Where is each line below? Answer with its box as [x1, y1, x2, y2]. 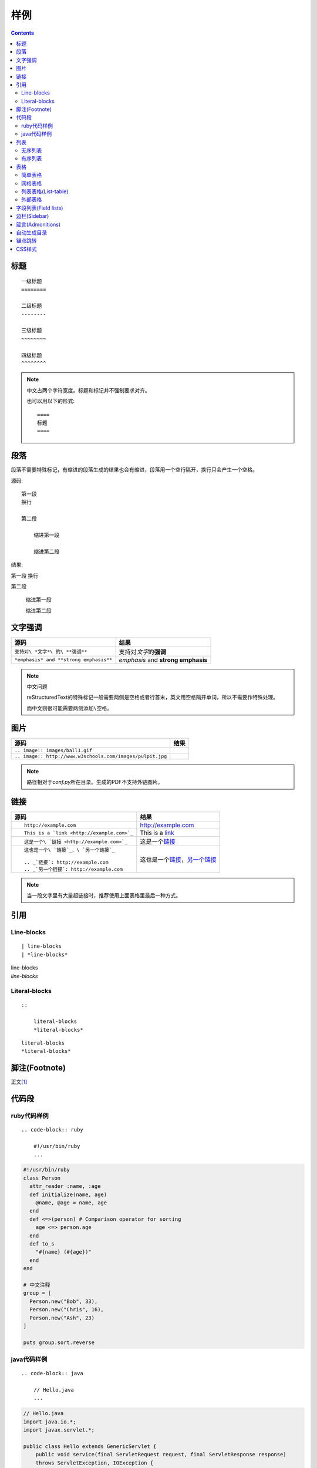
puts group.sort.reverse [23, 1339, 95, 1346]
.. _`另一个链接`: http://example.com [23, 866, 123, 873]
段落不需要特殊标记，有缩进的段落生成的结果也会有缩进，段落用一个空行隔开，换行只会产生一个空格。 [11, 466, 258, 473]
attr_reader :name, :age [29, 1183, 101, 1190]
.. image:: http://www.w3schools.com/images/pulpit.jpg [14, 753, 167, 759]
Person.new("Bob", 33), [29, 1298, 98, 1305]
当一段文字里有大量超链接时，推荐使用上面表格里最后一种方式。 [26, 892, 181, 899]
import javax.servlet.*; [23, 1427, 95, 1433]
